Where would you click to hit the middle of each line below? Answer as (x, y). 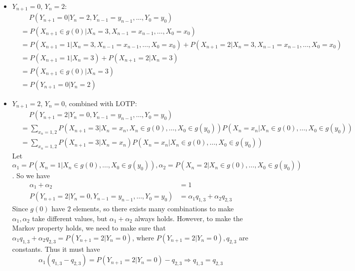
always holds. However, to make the (189, 218)
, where (143, 237)
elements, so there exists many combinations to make (154, 209)
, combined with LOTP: (101, 103)
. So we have (31, 175)
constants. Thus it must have (56, 249)
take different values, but (70, 218)
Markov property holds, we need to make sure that (89, 228)
